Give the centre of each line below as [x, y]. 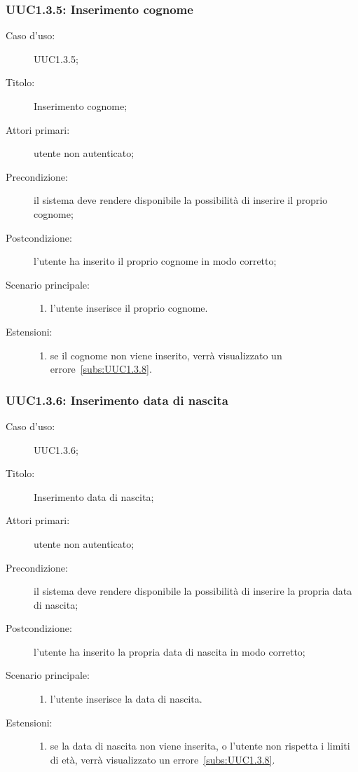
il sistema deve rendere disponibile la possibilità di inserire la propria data [193, 591]
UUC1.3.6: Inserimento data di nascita [117, 400]
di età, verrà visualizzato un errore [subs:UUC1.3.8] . [163, 759]
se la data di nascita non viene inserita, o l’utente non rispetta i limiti [200, 746]
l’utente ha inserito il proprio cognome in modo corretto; [155, 261]
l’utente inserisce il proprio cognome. [129, 308]
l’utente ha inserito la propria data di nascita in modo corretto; [170, 651]
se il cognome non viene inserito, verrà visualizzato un [166, 355]
